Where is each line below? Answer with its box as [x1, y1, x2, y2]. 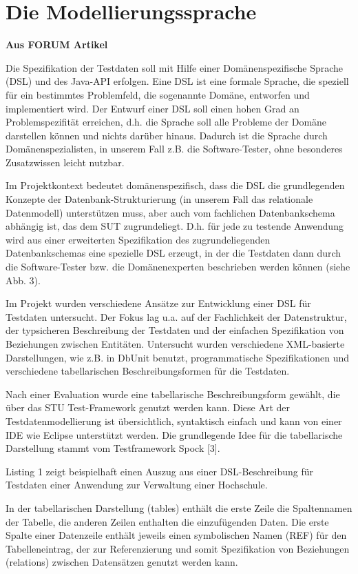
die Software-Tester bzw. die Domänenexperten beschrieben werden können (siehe [6, 259, 350, 274]
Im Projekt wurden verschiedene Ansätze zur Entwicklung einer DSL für [6, 296, 311, 310]
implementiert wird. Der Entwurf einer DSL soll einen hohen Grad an [6, 101, 299, 115]
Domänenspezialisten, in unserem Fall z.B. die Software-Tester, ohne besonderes [6, 141, 343, 156]
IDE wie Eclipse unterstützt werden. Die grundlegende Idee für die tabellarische [6, 427, 343, 442]
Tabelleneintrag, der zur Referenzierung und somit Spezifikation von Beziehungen [6, 541, 350, 555]
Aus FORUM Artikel [6, 37, 108, 52]
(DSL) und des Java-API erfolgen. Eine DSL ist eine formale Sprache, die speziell [6, 74, 349, 88]
